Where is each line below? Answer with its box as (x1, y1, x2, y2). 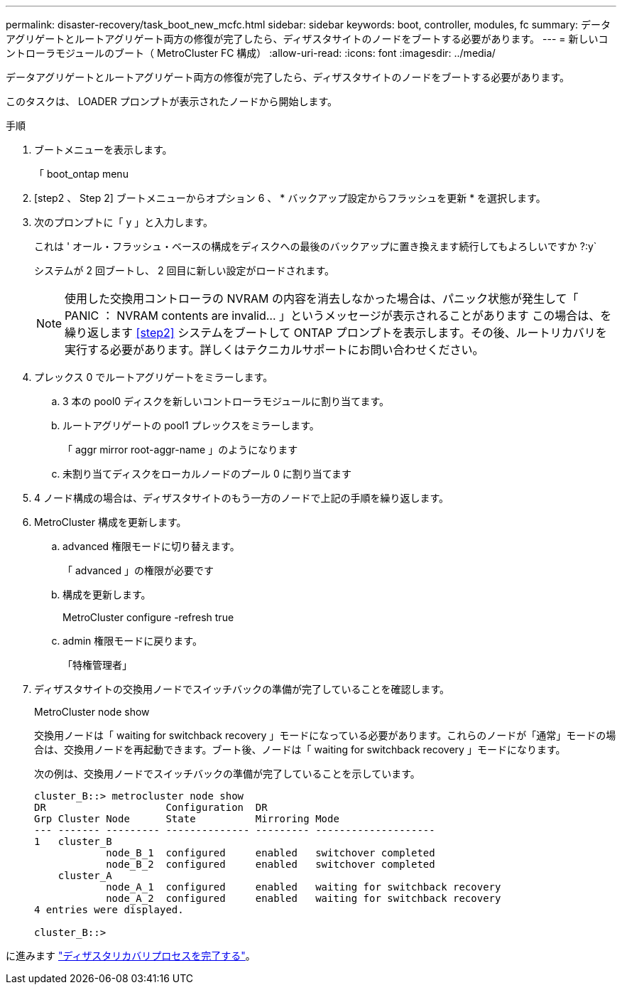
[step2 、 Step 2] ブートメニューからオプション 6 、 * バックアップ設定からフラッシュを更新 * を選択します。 (34, 192, 546, 204)
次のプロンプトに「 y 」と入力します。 (34, 216, 213, 228)
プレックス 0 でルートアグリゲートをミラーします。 (34, 371, 273, 383)
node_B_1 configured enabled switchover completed (106, 847, 435, 859)
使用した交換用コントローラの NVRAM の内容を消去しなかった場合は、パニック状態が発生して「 (65, 291, 579, 306)
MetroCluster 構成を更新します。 (34, 516, 187, 528)
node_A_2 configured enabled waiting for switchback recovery (106, 893, 501, 904)
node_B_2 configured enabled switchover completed (106, 859, 435, 870)
